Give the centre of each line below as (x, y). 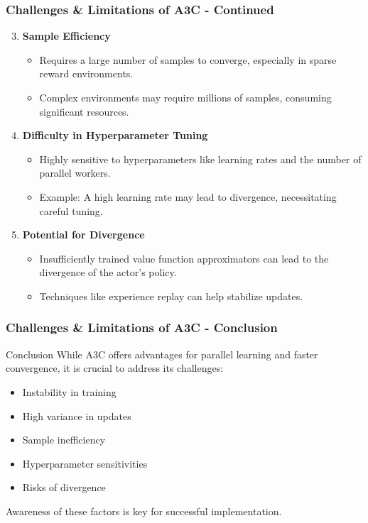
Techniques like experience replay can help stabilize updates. (171, 296)
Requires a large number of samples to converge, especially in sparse (188, 59)
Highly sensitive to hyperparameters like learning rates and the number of (200, 159)
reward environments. (86, 73)
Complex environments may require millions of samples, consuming (185, 97)
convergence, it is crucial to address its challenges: (115, 368)
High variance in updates (77, 415)
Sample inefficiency (64, 440)
